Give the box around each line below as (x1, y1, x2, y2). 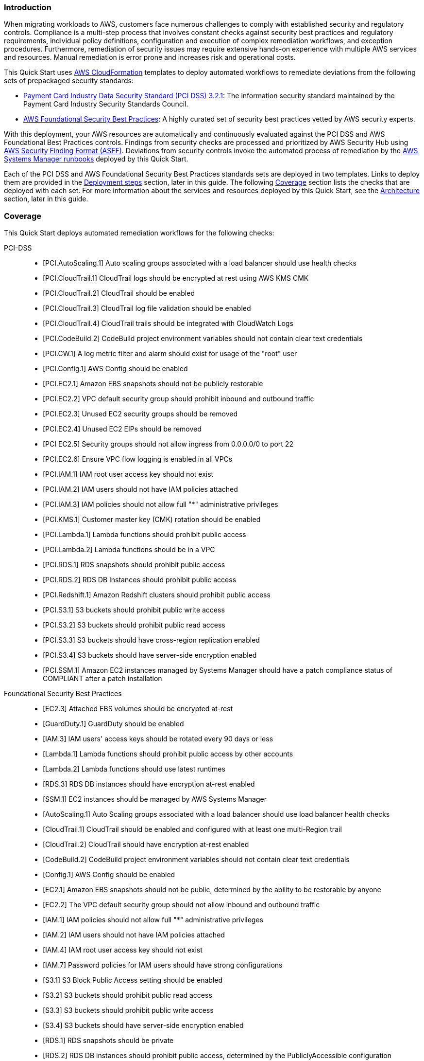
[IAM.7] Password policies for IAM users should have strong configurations (43, 961, 283, 970)
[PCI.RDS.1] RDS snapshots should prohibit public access (43, 560, 225, 569)
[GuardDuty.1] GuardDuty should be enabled (43, 719, 184, 728)
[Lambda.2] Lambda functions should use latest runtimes (43, 765, 225, 773)
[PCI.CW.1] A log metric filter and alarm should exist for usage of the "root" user (43, 349, 297, 358)
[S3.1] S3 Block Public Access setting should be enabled (43, 976, 222, 985)
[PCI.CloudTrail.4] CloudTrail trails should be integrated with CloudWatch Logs (43, 319, 293, 328)
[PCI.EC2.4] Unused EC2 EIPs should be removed (43, 425, 202, 433)
